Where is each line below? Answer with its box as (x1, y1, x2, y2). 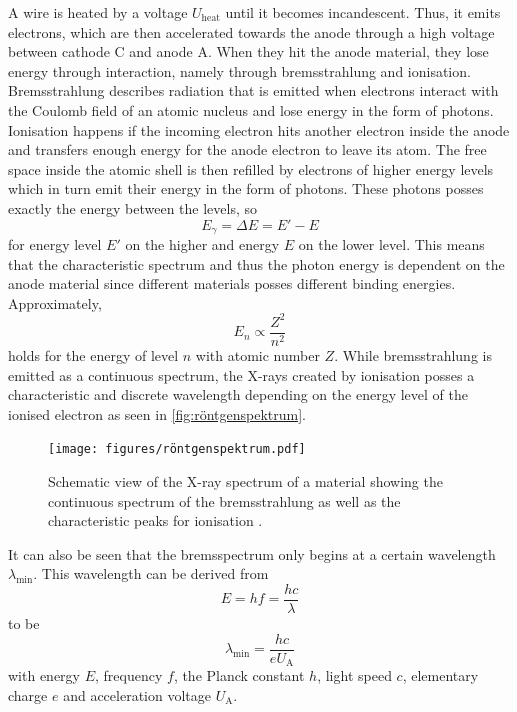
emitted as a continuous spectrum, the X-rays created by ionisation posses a (8, 364, 475, 385)
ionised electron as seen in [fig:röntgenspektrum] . (8, 403, 306, 424)
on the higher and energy (125, 233, 280, 254)
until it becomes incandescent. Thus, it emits (225, 2, 501, 22)
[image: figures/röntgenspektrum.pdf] (48, 442, 306, 457)
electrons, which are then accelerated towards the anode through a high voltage (8, 21, 495, 42)
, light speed (317, 665, 392, 686)
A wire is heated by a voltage (8, 2, 188, 22)
